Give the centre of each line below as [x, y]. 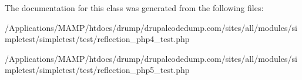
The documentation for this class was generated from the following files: [134, 8]
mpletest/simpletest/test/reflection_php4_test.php [97, 39]
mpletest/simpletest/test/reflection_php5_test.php [97, 70]
